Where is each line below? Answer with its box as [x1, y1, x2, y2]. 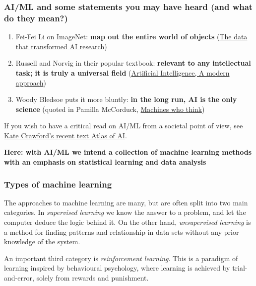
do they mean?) [4, 11, 68, 24]
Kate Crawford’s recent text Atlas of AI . [4, 130, 127, 140]
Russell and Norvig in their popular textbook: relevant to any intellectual [15, 58, 251, 68]
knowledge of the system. [4, 236, 80, 247]
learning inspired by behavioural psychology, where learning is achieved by [4, 263, 230, 273]
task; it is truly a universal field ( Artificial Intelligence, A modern [15, 67, 230, 78]
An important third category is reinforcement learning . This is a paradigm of [4, 253, 238, 263]
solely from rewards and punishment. [36, 273, 149, 283]
